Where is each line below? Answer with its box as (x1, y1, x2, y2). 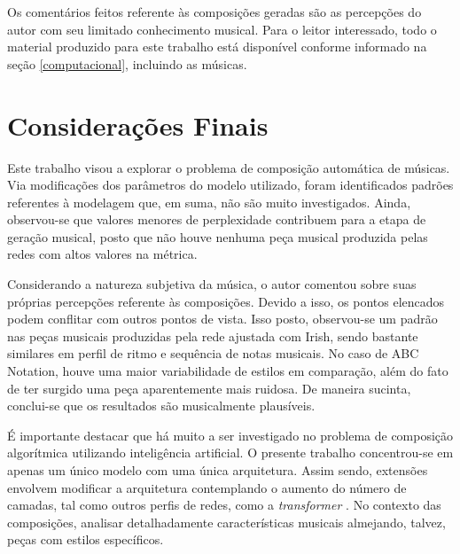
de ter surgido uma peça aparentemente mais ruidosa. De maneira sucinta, (7, 378, 411, 397)
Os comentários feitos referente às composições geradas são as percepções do (7, 3, 422, 20)
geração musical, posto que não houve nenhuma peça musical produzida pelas (7, 227, 428, 246)
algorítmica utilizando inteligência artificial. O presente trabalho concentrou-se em (7, 443, 454, 462)
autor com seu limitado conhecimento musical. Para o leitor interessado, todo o (7, 20, 437, 38)
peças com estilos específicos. (7, 530, 164, 549)
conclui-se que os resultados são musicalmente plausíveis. (7, 396, 316, 415)
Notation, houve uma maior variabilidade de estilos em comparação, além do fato (7, 362, 448, 380)
